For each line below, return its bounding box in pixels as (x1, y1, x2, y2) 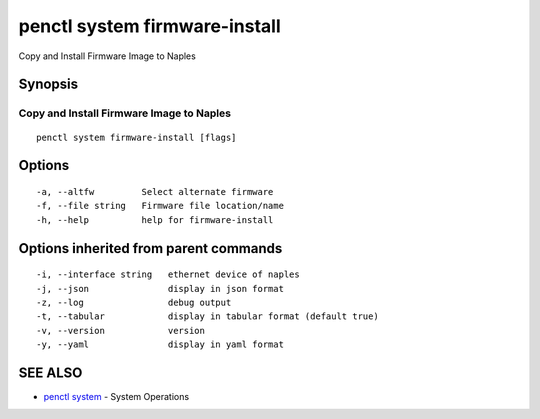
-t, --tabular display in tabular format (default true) (36, 311, 379, 322)
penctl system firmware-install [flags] (36, 131, 237, 143)
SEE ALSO (18, 364, 83, 381)
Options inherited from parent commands (18, 240, 283, 257)
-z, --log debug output (36, 296, 232, 308)
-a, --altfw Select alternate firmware (36, 186, 274, 197)
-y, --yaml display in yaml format (36, 339, 285, 350)
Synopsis (18, 76, 79, 93)
